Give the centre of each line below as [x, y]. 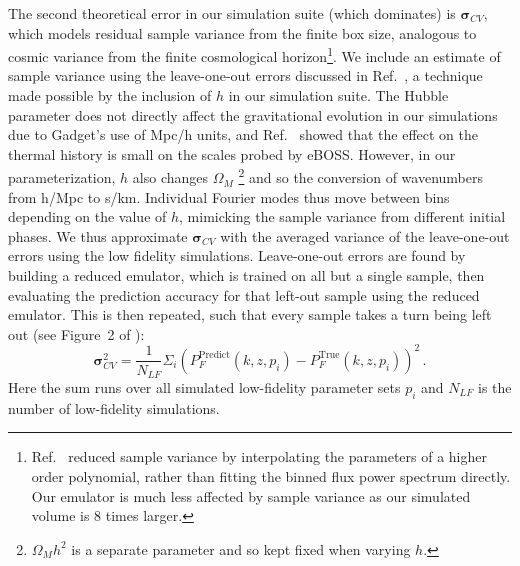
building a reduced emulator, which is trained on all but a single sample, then [246, 275]
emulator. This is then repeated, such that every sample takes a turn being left [250, 314]
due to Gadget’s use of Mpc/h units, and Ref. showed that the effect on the [243, 134]
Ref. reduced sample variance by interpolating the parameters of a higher [259, 456]
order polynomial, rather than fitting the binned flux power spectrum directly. [271, 475]
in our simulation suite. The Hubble [338, 95]
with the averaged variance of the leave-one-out [365, 235]
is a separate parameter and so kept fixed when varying [241, 548]
